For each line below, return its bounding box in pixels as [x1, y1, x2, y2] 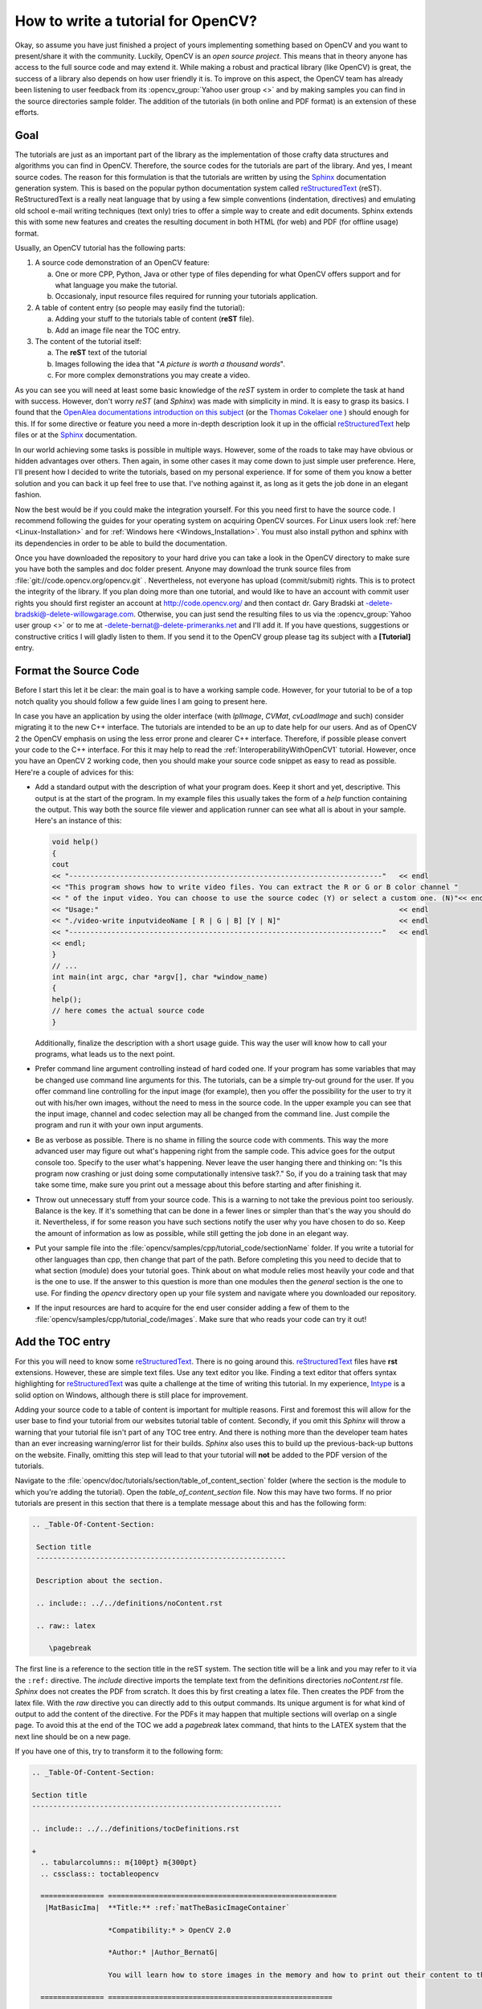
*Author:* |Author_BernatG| [108, 1948, 219, 1957]
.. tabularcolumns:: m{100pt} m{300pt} [40, 1858, 198, 1868]
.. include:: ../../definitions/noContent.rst [36, 1598, 223, 1607]
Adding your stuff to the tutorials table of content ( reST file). [55, 314, 255, 324]
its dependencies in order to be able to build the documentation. [14, 538, 228, 548]
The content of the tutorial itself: [35, 337, 142, 346]
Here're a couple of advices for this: [14, 767, 134, 777]
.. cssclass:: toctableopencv [40, 1869, 160, 1878]
